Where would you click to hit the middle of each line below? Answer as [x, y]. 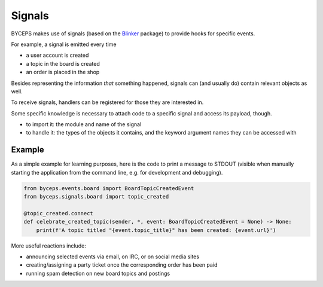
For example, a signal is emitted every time [64, 44]
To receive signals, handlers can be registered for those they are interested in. [107, 102]
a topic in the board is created [63, 63]
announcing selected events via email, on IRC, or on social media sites [113, 257]
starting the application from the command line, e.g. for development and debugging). [117, 172]
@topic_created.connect [59, 213]
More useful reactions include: [49, 246]
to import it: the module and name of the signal [84, 124]
